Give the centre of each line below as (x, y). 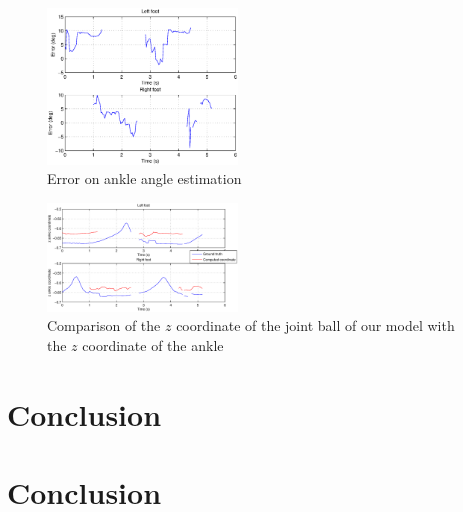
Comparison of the (104, 325)
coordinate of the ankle (153, 345)
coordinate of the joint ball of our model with (315, 325)
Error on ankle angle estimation (144, 178)
